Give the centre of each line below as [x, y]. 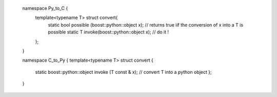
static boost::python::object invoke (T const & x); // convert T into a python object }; [124, 72]
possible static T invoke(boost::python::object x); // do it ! [108, 32]
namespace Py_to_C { [45, 8]
